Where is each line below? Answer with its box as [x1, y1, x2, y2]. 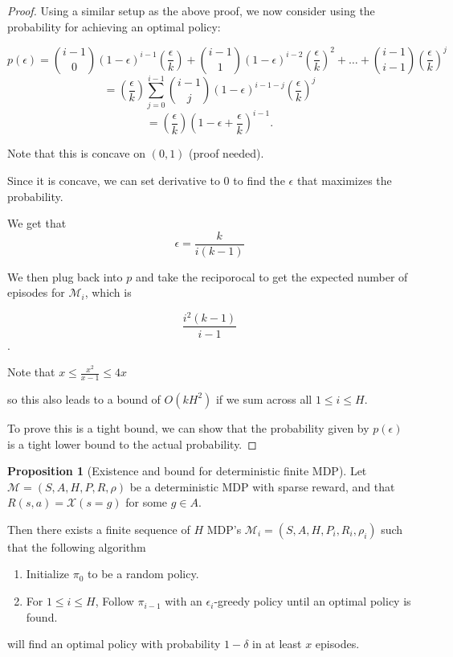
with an [165, 593, 202, 610]
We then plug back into [7, 268, 123, 285]
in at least [252, 635, 302, 652]
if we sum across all [215, 390, 312, 407]
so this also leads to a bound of [7, 390, 161, 407]
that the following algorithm [7, 538, 146, 555]
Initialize [26, 565, 70, 582]
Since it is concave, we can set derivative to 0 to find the [7, 171, 285, 188]
